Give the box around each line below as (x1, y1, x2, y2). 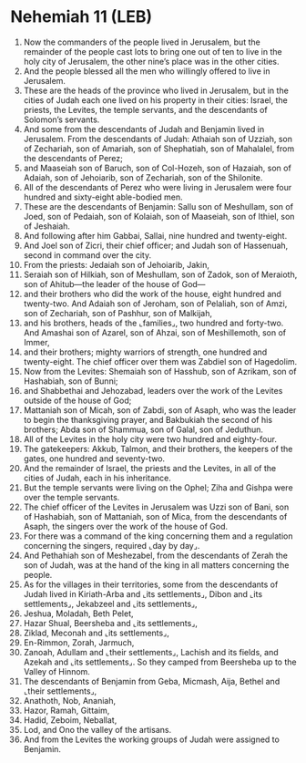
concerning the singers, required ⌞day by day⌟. (23, 540, 200, 551)
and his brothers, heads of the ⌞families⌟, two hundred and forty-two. (23, 317, 284, 328)
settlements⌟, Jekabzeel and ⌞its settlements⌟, (23, 598, 199, 609)
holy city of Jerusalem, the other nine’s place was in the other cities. (23, 56, 280, 67)
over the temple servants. (23, 491, 120, 502)
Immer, (23, 336, 50, 347)
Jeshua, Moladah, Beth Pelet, (23, 608, 135, 619)
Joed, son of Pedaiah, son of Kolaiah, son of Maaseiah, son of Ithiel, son (23, 211, 295, 222)
